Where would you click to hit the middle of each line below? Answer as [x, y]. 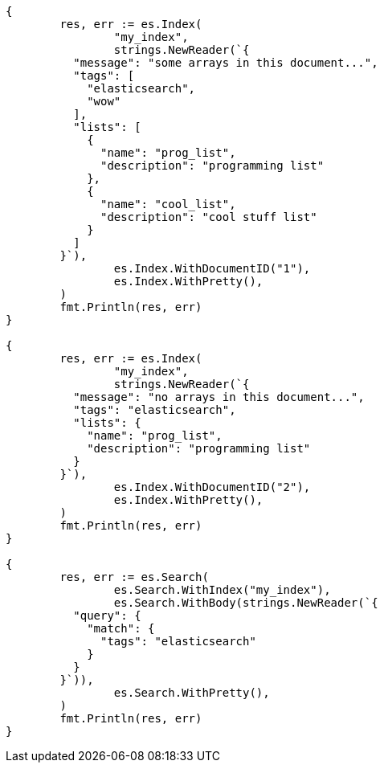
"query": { [107, 616]
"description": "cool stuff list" [209, 217]
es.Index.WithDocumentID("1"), [212, 268]
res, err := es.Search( [134, 577]
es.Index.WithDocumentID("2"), [212, 487]
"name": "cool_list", [168, 204]
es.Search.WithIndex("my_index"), [222, 590]
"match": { [121, 628]
